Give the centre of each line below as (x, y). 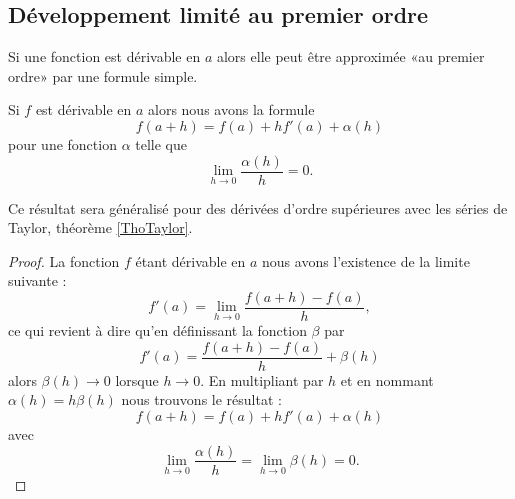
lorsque (137, 379)
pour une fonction (62, 143)
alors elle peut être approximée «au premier (350, 56)
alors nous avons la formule (231, 109)
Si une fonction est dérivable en (104, 56)
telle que (161, 143)
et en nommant (387, 379)
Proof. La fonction (64, 260)
